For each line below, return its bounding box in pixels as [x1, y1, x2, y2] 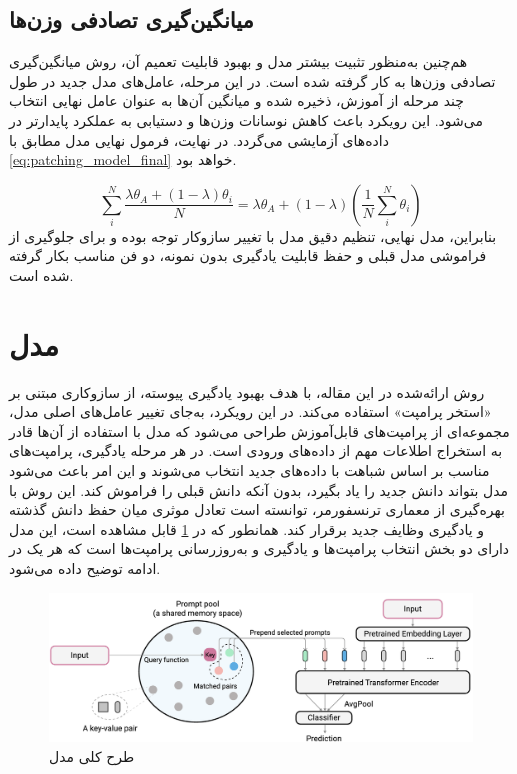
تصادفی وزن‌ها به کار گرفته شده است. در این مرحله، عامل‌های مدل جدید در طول [9, 70, 496, 91]
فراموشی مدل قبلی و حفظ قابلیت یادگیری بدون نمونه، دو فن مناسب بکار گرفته [9, 245, 487, 266]
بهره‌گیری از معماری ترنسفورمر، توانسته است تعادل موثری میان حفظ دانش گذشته [9, 499, 505, 520]
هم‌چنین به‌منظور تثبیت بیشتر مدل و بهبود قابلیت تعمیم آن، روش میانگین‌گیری [9, 51, 468, 72]
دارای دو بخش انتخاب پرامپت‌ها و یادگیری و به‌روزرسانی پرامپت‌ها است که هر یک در [9, 538, 510, 559]
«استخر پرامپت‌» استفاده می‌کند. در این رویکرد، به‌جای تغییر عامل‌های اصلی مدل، [9, 401, 492, 422]
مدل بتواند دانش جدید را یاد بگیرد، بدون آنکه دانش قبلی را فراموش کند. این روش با [9, 479, 509, 500]
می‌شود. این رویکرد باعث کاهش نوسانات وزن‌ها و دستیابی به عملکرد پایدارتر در [9, 109, 483, 130]
